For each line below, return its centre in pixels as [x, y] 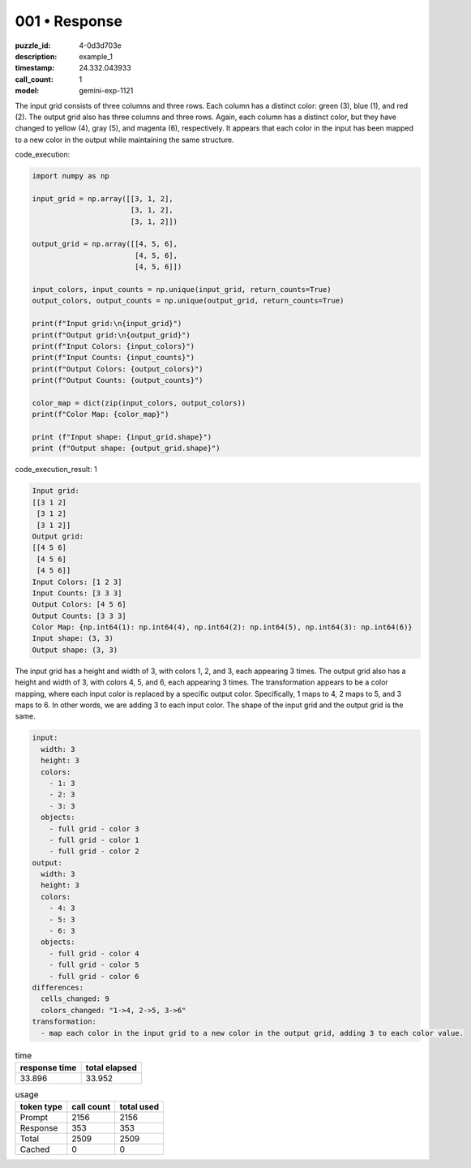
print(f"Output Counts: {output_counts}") [118, 380]
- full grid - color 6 [94, 976]
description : [36, 56]
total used [139, 1107]
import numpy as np [71, 176]
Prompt [34, 1118]
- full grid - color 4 [94, 953]
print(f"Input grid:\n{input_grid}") [107, 324]
